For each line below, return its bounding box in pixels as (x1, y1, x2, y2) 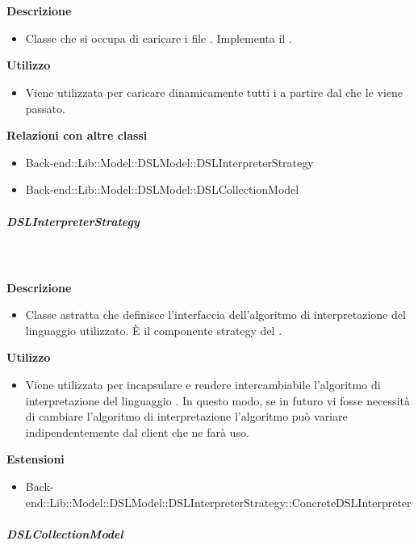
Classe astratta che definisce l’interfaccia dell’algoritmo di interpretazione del (25, 306, 406, 323)
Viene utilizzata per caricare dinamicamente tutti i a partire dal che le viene (25, 83, 403, 100)
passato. (25, 99, 65, 116)
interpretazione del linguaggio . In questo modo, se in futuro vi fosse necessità (25, 392, 410, 409)
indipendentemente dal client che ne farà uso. (25, 423, 249, 440)
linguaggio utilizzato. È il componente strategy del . (25, 321, 282, 338)
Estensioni (6, 451, 65, 467)
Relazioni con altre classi (6, 127, 148, 144)
